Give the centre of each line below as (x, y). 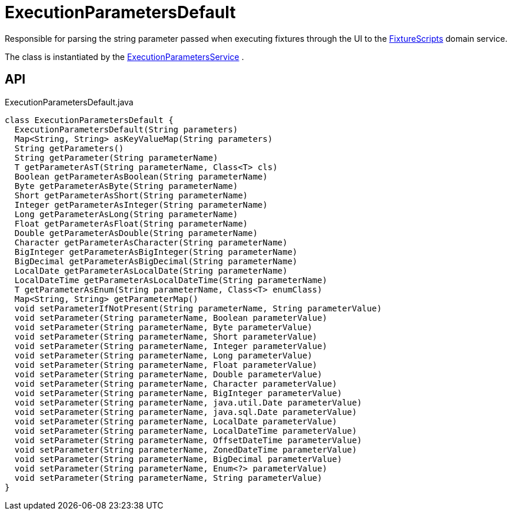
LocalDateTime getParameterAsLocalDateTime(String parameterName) (171, 280)
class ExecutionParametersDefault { (89, 120)
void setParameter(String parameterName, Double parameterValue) (168, 374)
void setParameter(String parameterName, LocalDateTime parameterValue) (186, 431)
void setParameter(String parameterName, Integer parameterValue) (171, 346)
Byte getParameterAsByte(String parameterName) (126, 186)
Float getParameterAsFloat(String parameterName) (131, 223)
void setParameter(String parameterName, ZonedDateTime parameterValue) (186, 449)
